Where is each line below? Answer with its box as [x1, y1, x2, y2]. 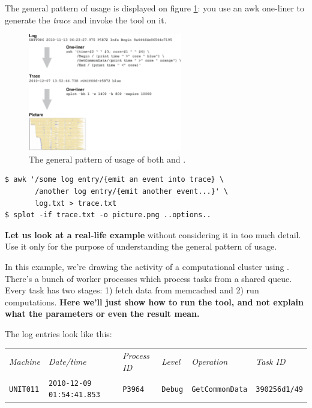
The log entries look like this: [5, 327, 112, 340]
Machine [9, 355, 40, 368]
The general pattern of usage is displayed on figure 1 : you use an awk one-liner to [5, 2, 305, 14]
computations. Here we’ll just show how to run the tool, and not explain [5, 295, 304, 308]
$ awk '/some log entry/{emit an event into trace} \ [5, 175, 224, 184]
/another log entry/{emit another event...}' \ [35, 187, 229, 196]
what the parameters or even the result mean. [5, 307, 200, 320]
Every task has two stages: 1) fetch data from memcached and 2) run [5, 284, 259, 296]
